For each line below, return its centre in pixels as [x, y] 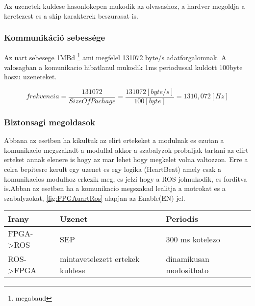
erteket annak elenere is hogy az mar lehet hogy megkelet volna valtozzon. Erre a [126, 159]
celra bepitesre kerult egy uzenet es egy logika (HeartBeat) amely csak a [113, 169]
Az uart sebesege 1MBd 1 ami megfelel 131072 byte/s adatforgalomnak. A [115, 57]
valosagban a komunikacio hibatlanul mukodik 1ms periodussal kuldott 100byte [123, 67]
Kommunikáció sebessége [55, 37]
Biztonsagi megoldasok [50, 122]
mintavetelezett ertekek [100, 259]
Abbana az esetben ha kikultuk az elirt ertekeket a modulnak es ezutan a [114, 140]
